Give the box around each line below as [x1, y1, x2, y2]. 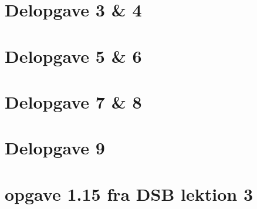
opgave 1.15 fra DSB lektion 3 [5, 181, 253, 205]
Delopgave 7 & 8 [5, 89, 142, 113]
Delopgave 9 [5, 136, 105, 160]
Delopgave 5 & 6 [5, 43, 142, 68]
